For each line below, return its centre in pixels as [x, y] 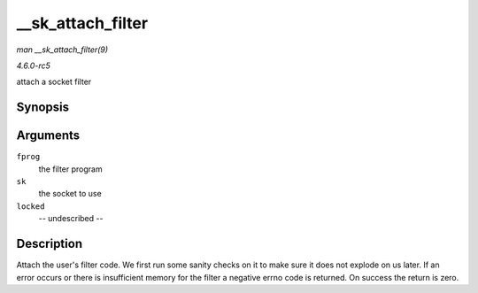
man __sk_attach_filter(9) [62, 50]
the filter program [70, 169]
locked [31, 206]
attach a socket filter [54, 82]
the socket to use [70, 194]
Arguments [48, 136]
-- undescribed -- [71, 219]
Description [50, 244]
